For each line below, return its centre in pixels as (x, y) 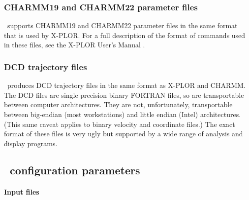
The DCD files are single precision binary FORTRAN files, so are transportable (124, 95)
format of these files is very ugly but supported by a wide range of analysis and (124, 134)
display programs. (31, 143)
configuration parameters (75, 170)
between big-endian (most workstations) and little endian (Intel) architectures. (123, 114)
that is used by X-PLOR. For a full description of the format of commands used (125, 35)
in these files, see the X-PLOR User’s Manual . (75, 45)
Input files (22, 191)
